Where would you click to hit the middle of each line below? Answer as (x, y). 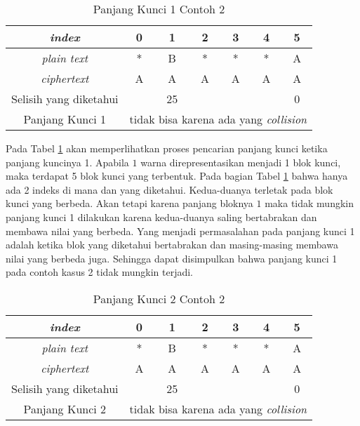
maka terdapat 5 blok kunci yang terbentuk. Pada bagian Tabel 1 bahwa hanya (177, 176)
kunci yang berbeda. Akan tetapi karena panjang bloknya (129, 203)
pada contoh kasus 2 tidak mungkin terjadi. (100, 272)
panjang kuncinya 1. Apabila (67, 162)
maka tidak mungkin (309, 203)
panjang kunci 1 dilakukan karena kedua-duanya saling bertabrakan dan (161, 217)
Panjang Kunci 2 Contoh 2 (159, 298)
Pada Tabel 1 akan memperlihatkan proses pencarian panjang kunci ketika (167, 148)
